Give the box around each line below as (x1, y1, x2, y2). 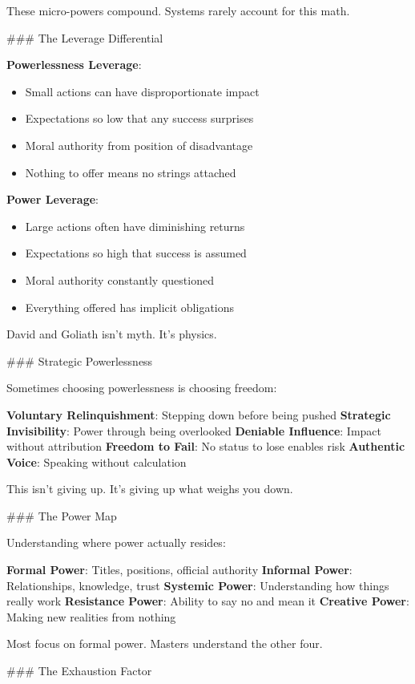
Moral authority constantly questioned (25, 271, 214, 288)
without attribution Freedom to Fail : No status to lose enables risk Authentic (6, 438, 405, 455)
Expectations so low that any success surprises (25, 110, 254, 127)
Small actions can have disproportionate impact (25, 83, 260, 99)
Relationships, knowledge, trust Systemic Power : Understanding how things (6, 577, 389, 593)
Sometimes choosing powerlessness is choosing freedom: (6, 379, 277, 396)
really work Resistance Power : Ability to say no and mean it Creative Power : (6, 593, 409, 609)
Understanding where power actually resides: (6, 534, 226, 551)
